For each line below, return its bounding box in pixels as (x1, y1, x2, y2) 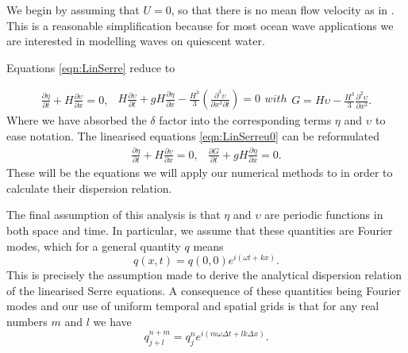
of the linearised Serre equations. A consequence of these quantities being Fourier (6, 282, 401, 298)
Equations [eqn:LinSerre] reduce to (6, 59, 175, 75)
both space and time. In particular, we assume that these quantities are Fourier (6, 222, 393, 239)
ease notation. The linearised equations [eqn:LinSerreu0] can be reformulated (6, 128, 380, 144)
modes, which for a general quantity (6, 237, 181, 254)
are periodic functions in (264, 206, 383, 223)
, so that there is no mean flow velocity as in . (171, 2, 395, 17)
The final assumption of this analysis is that (6, 206, 221, 223)
